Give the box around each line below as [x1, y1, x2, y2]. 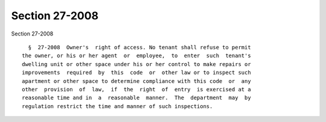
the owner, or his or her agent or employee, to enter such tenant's [22, 52, 251, 59]
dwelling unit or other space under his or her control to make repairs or [22, 61, 251, 67]
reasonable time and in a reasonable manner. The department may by [22, 94, 251, 102]
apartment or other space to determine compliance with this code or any [22, 78, 251, 84]
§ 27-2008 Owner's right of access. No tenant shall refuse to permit [28, 44, 251, 50]
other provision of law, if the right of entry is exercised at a [22, 86, 251, 93]
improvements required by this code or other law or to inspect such [22, 69, 251, 76]
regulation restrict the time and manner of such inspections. [22, 103, 213, 109]
